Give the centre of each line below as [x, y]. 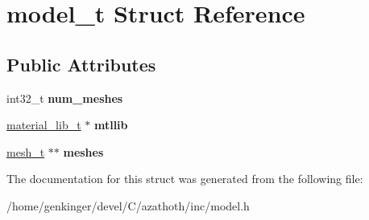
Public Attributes [81, 64]
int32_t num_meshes [65, 98]
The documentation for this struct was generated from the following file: [185, 179]
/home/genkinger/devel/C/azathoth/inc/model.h [128, 205]
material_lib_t [44, 125]
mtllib [111, 125]
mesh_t [26, 151]
